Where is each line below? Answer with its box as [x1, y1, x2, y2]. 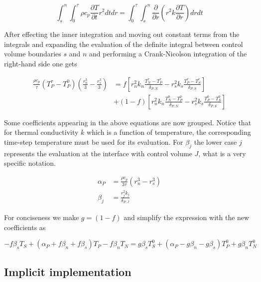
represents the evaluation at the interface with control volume [4, 148, 192, 158]
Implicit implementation [4, 264, 131, 279]
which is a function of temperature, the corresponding [87, 127, 251, 137]
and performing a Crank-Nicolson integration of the [89, 48, 247, 59]
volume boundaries [4, 48, 61, 59]
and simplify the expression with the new [124, 212, 250, 223]
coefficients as [4, 222, 46, 232]
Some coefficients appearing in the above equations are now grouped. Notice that [4, 117, 252, 127]
